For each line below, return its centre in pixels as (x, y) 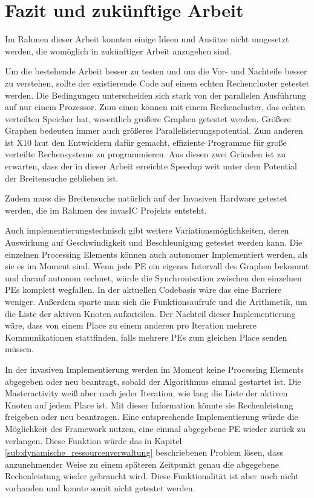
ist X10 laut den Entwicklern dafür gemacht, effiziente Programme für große (146, 142)
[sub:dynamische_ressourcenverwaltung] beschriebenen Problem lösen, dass (144, 452)
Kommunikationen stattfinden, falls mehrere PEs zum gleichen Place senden (146, 337)
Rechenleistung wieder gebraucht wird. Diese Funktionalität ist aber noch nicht (152, 476)
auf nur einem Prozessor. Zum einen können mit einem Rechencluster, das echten (155, 107)
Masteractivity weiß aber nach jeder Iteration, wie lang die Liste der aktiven (146, 393)
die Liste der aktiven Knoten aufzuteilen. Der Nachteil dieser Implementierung (150, 313)
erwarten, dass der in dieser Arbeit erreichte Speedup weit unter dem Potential (151, 166)
